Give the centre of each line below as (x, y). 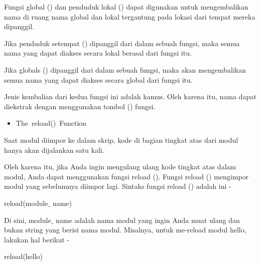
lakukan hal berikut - (37, 239)
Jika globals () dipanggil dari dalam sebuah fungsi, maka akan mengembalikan (125, 69)
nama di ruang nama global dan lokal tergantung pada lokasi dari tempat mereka (130, 16)
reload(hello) (24, 256)
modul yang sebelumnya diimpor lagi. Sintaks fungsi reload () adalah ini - (118, 186)
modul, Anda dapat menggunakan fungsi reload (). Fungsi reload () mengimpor (126, 176)
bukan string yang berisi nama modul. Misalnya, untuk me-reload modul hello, (125, 230)
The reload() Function (51, 123)
